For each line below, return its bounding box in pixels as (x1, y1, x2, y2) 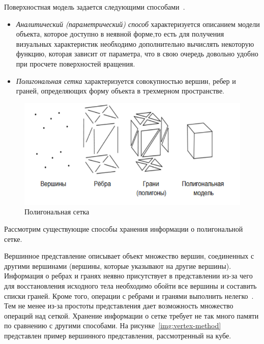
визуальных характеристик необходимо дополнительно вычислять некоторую (16, 38, 254, 49)
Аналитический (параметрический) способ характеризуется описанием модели (16, 18, 260, 29)
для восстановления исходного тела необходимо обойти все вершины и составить (4, 280, 257, 291)
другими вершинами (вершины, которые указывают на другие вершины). (4, 260, 231, 271)
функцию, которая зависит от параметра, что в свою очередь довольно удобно (16, 48, 258, 59)
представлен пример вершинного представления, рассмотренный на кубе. (4, 330, 231, 340)
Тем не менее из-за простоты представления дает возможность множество (4, 300, 233, 311)
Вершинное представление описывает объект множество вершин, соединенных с (4, 251, 254, 261)
